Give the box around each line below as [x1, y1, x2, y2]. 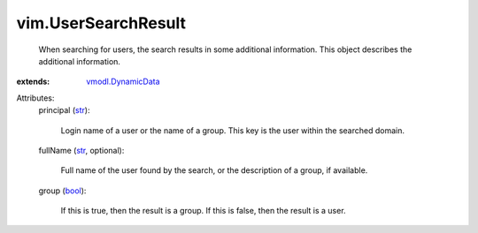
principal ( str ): [38, 105, 90, 116]
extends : [16, 76, 50, 87]
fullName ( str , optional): [38, 145, 125, 155]
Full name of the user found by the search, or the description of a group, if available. [60, 165, 368, 176]
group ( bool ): [38, 185, 87, 196]
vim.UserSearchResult [16, 13, 186, 33]
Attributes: [16, 93, 55, 103]
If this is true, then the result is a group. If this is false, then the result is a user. [60, 206, 346, 216]
